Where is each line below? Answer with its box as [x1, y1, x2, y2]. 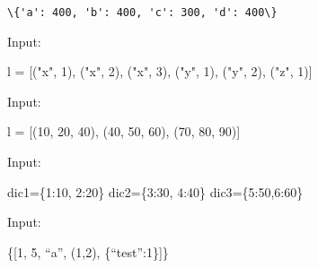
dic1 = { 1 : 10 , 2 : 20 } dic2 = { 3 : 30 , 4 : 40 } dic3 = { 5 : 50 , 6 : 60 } [7, 182, 304, 201]
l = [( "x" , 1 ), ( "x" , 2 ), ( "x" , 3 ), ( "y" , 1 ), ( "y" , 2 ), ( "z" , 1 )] [7, 62, 313, 81]
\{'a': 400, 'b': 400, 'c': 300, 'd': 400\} [7, 6, 278, 19]
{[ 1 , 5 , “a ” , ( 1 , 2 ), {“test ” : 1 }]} [7, 242, 169, 261]
